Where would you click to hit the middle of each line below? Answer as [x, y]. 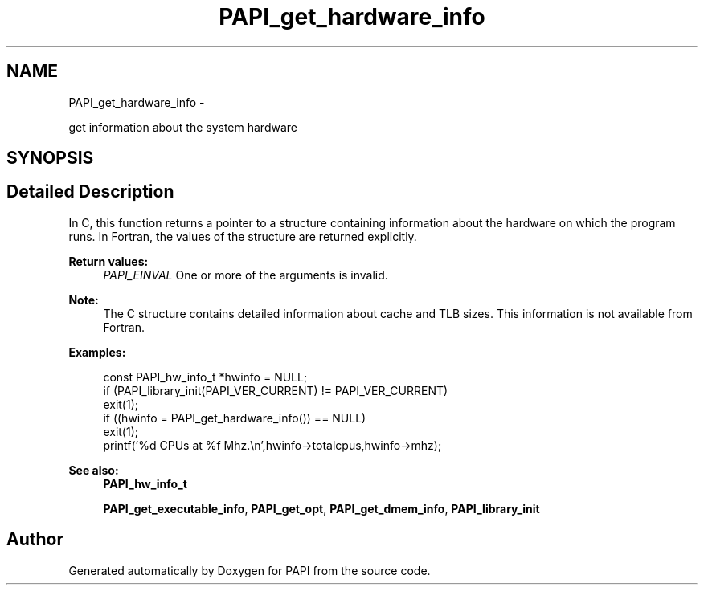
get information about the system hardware [183, 127]
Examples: [97, 352]
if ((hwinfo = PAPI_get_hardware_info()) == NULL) [235, 418]
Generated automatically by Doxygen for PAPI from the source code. [250, 570]
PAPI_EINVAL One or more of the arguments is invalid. [246, 275]
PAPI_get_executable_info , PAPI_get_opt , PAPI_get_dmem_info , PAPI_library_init [321, 508]
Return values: [108, 261]
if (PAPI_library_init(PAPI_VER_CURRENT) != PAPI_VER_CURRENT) [276, 390]
